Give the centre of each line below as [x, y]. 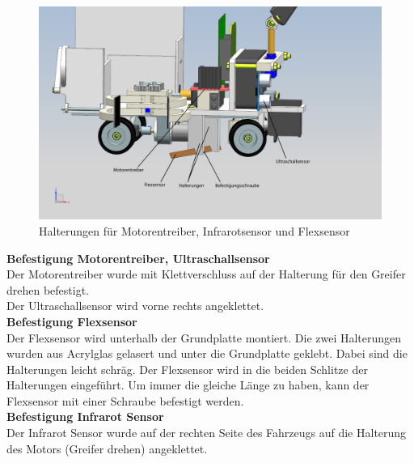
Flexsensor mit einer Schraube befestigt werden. [125, 400]
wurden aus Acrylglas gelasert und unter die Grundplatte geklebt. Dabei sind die [207, 353]
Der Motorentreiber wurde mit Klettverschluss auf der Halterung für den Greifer [206, 274]
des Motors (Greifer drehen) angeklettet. [107, 448]
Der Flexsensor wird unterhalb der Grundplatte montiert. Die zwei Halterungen [204, 337]
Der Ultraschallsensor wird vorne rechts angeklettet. [135, 306]
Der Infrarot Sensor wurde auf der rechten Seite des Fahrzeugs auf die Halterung [207, 433]
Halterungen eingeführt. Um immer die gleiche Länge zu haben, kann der [188, 385]
